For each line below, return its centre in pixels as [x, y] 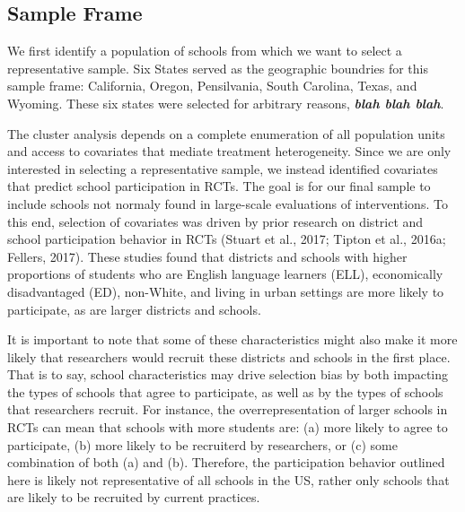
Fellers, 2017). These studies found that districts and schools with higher [207, 256]
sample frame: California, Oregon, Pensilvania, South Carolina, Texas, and [212, 86]
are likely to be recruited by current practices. [134, 497]
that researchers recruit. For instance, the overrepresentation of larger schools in [228, 409]
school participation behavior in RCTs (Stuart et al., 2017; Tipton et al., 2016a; [227, 239]
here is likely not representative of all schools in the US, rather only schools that [228, 479]
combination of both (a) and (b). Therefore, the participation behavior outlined [226, 462]
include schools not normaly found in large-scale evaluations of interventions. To [228, 203]
